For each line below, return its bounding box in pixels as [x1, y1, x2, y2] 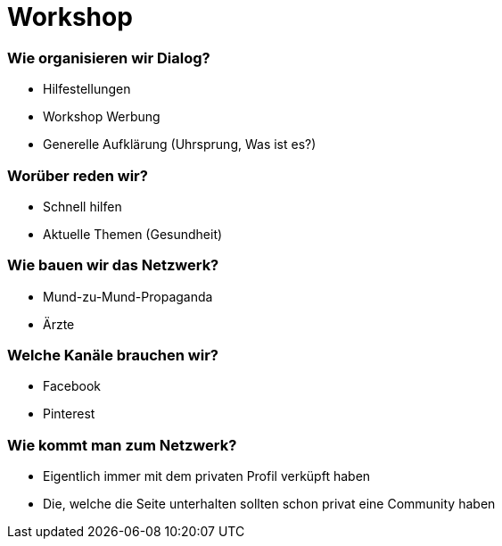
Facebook [43, 378, 101, 394]
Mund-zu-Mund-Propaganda [43, 288, 213, 304]
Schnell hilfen [43, 198, 122, 214]
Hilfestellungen [43, 81, 131, 97]
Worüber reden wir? [7, 166, 148, 185]
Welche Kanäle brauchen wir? [7, 346, 218, 364]
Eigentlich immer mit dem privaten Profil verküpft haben [43, 468, 371, 484]
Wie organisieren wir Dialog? [7, 48, 210, 67]
